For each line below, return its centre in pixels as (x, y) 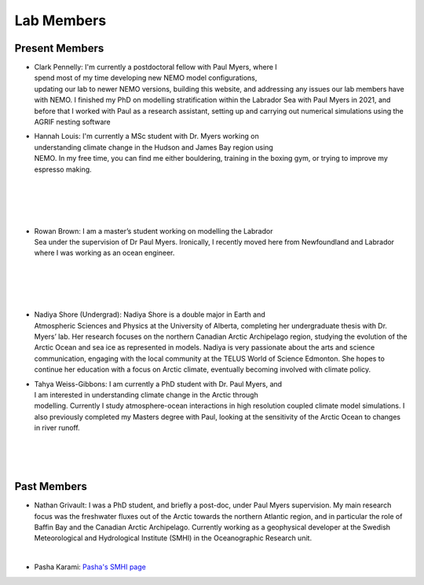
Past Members (51, 487)
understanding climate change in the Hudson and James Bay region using (154, 147)
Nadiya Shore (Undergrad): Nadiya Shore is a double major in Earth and (150, 314)
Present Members (59, 48)
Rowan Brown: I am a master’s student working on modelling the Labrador (154, 231)
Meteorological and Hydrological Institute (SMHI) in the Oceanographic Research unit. (173, 538)
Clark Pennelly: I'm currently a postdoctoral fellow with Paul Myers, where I (156, 67)
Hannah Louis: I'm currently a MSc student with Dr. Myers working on (146, 136)
